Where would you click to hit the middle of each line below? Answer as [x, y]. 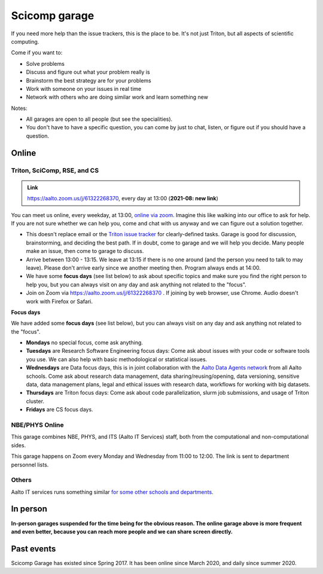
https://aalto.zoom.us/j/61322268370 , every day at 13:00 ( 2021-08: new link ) [123, 199]
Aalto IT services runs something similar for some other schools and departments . [112, 492]
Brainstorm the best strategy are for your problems [89, 80]
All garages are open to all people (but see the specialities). [99, 119]
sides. [19, 445]
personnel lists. [30, 465]
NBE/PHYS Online [37, 425]
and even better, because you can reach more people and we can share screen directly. [122, 532]
